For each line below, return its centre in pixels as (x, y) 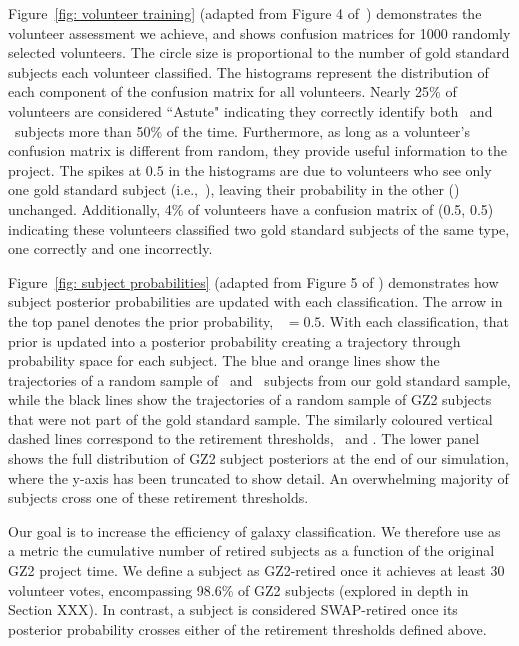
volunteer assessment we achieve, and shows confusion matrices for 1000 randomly (259, 32)
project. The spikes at (75, 169)
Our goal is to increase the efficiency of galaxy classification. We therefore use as (254, 530)
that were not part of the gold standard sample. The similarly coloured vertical (250, 418)
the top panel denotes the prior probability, (141, 320)
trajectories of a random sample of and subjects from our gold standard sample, (259, 379)
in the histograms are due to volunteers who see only (330, 169)
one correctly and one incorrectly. (110, 248)
